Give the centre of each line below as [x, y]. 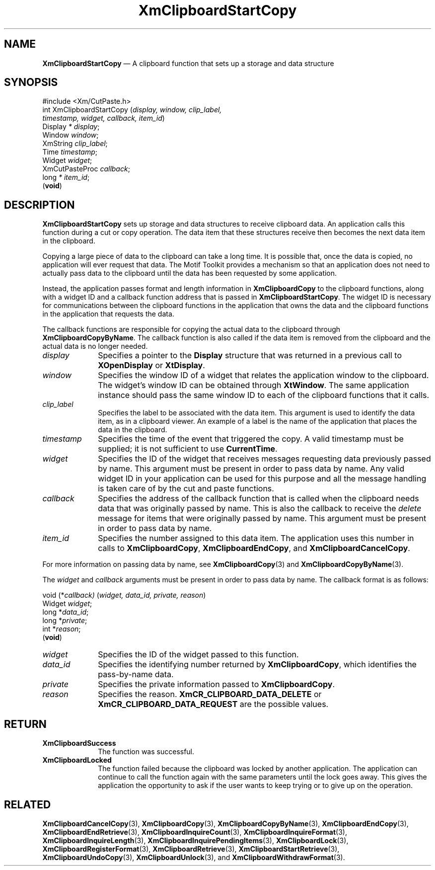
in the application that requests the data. [108, 314]
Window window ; [71, 135]
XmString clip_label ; [75, 144]
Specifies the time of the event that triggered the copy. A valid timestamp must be [251, 439]
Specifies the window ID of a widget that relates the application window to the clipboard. [263, 375]
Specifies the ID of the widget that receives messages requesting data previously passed [264, 459]
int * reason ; [62, 629]
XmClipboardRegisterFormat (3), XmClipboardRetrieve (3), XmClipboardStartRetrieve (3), [191, 849]
